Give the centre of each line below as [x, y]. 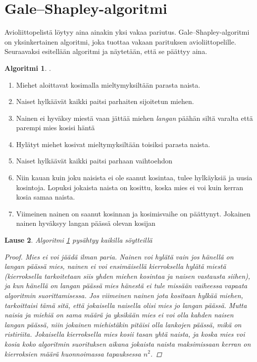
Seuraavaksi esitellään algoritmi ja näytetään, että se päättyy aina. [106, 51]
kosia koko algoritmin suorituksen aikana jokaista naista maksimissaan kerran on [128, 343]
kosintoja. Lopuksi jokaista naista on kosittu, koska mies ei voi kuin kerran [129, 187]
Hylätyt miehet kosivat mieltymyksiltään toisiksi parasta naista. [113, 144]
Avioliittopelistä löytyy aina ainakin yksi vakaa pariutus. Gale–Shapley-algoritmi [127, 32]
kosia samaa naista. [46, 197]
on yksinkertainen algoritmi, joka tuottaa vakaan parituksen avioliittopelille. [120, 41]
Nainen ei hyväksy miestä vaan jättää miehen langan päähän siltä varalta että [134, 118]
